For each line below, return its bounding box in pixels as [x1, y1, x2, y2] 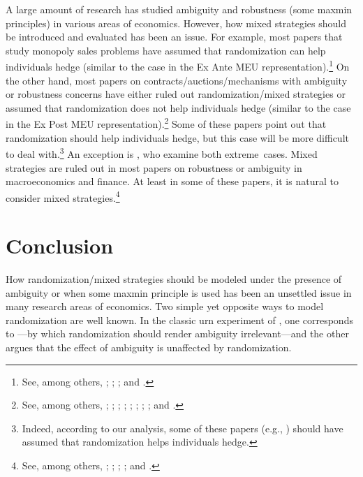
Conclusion [6, 231, 114, 260]
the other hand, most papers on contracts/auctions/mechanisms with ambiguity [6, 73, 348, 87]
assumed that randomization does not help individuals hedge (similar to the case [6, 100, 351, 115]
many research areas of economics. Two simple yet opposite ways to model [6, 299, 324, 314]
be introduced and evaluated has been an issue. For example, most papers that [6, 29, 343, 44]
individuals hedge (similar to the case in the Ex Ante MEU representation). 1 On [6, 57, 350, 74]
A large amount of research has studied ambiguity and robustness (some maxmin [6, 2, 353, 16]
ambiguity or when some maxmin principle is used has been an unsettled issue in [6, 285, 352, 300]
